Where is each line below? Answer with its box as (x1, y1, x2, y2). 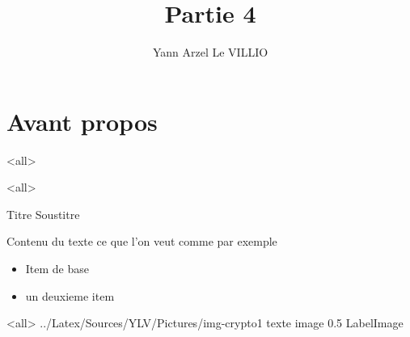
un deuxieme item (25, 287, 115, 304)
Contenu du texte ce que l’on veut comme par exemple (6, 233, 277, 250)
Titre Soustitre (6, 205, 80, 222)
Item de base (25, 260, 90, 277)
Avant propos (6, 104, 158, 137)
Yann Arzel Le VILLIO (152, 44, 268, 61)
